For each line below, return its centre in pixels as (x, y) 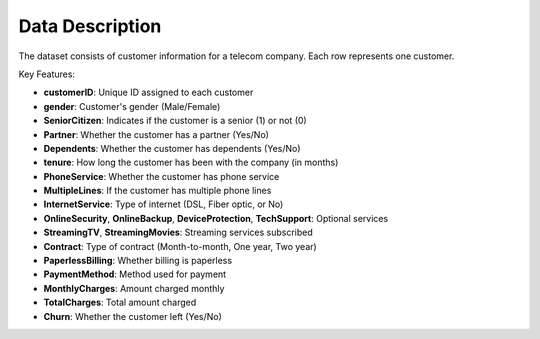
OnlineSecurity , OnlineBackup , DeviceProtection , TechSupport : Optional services (216, 218)
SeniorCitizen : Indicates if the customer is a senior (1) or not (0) (175, 121)
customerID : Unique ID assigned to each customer (148, 92)
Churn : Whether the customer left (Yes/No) (132, 316)
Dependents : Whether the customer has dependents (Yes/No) (172, 148)
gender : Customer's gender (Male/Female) (132, 106)
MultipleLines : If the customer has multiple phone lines (157, 191)
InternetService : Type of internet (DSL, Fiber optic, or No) (163, 204)
